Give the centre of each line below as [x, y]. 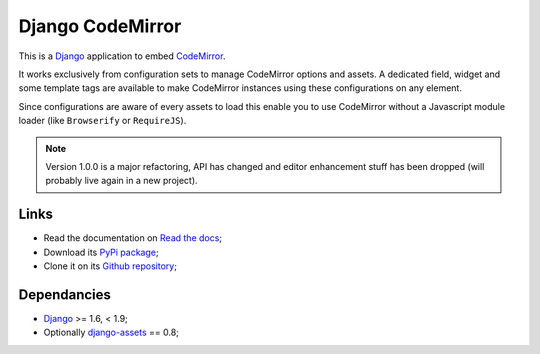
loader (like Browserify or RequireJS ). [102, 121]
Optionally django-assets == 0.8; [111, 332]
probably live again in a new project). [122, 181]
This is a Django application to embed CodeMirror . [122, 56]
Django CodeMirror [100, 26]
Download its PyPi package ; [101, 252]
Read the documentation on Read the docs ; [133, 238]
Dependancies [65, 294]
